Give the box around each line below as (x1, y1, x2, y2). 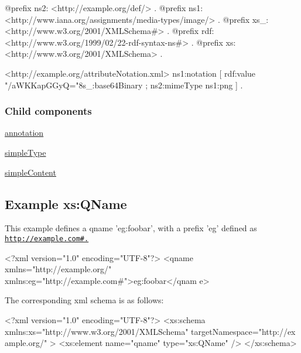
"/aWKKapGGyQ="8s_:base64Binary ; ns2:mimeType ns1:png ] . (5, 78, 243, 91)
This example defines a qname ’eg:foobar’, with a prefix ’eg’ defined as (5, 222, 257, 234)
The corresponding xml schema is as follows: (5, 294, 164, 306)
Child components (5, 104, 92, 118)
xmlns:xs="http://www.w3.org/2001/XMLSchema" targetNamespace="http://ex (5, 325, 296, 337)
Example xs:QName (5, 194, 127, 213)
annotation (5, 126, 44, 139)
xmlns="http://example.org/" (5, 263, 112, 275)
